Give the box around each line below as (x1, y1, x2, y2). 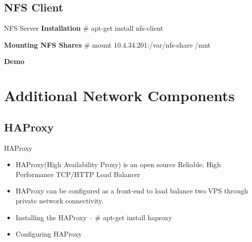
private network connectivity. (15, 195, 104, 205)
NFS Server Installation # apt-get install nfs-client (4, 23, 163, 33)
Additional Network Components (4, 85, 235, 106)
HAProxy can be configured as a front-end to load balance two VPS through (15, 185, 249, 196)
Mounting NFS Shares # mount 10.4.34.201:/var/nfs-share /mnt (4, 39, 211, 50)
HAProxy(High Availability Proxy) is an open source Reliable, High (15, 159, 221, 170)
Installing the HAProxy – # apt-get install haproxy (15, 212, 172, 222)
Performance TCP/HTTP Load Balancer (15, 169, 141, 179)
